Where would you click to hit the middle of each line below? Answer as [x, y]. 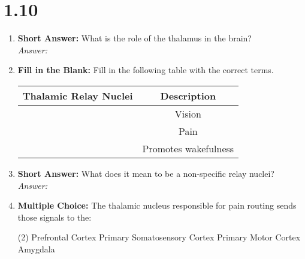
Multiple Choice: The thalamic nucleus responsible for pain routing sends [157, 205]
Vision [188, 113]
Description [188, 95]
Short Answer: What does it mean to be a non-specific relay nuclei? [146, 173]
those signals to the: [55, 217]
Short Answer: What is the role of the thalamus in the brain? [135, 38]
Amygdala [36, 249]
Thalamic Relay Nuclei [78, 95]
